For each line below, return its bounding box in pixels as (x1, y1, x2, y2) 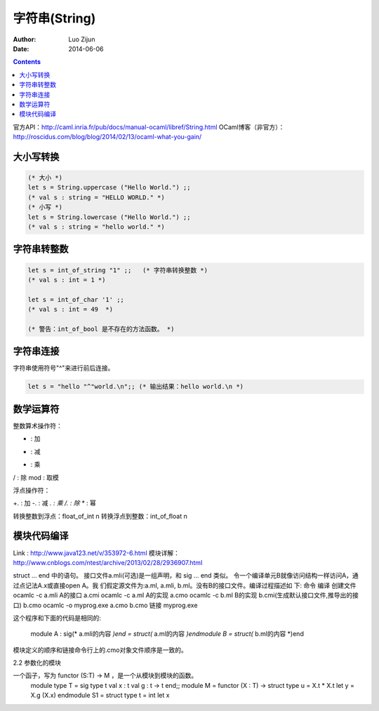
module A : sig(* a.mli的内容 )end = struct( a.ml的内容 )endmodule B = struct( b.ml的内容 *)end (30, 630, 305, 638)
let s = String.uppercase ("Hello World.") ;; (27, 183, 191, 192)
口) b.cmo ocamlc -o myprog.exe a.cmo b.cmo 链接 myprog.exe (13, 601, 198, 609)
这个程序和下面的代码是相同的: (13, 613, 102, 622)
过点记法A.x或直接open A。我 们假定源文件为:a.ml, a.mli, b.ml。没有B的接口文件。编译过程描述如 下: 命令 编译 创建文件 (13, 581, 357, 590)
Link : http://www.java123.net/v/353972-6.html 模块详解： (13, 548, 180, 557)
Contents (13, 58, 41, 66)
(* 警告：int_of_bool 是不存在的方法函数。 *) (27, 325, 175, 333)
